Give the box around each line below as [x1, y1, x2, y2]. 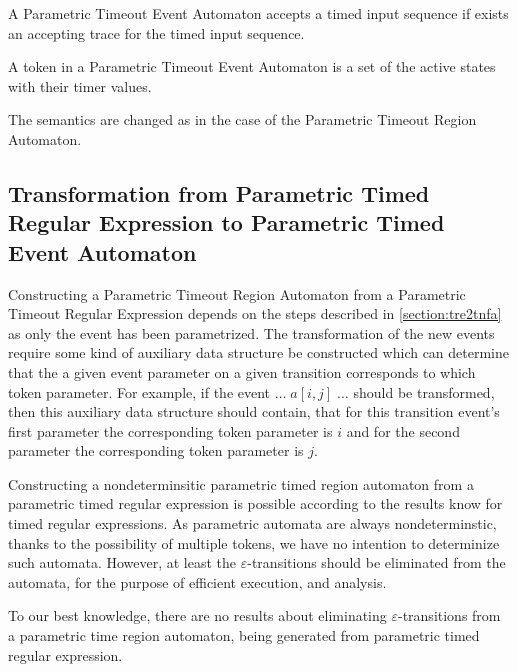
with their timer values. [8, 75, 152, 96]
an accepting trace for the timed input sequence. [8, 22, 305, 43]
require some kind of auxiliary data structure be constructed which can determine [8, 342, 510, 363]
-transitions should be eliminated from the [247, 552, 506, 573]
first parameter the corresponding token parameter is [8, 420, 333, 441]
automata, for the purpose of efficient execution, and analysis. [8, 571, 387, 592]
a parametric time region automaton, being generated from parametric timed [8, 625, 480, 646]
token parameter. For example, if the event [8, 381, 271, 402]
